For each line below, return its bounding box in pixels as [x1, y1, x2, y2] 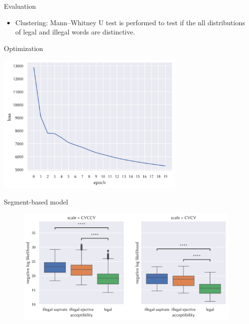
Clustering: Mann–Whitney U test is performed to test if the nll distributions [15, 17, 245, 27]
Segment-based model [4, 196, 68, 206]
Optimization [4, 43, 43, 53]
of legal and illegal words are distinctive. [15, 27, 135, 37]
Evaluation [4, 1, 36, 11]
